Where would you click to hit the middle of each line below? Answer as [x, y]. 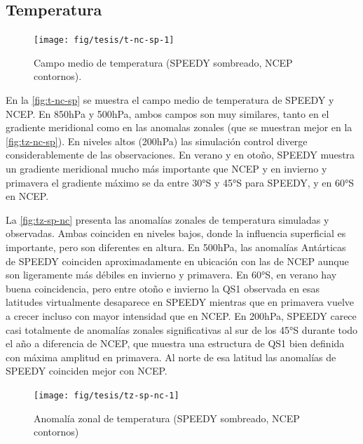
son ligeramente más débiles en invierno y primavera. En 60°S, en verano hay [171, 275]
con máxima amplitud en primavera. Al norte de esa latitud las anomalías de [171, 357]
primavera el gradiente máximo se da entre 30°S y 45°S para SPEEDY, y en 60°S [180, 182]
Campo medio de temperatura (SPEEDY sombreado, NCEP [163, 62]
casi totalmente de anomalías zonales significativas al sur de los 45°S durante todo [182, 329]
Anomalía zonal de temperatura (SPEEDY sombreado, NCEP [167, 418]
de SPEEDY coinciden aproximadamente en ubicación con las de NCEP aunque [177, 261]
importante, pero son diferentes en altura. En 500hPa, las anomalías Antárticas [176, 247]
